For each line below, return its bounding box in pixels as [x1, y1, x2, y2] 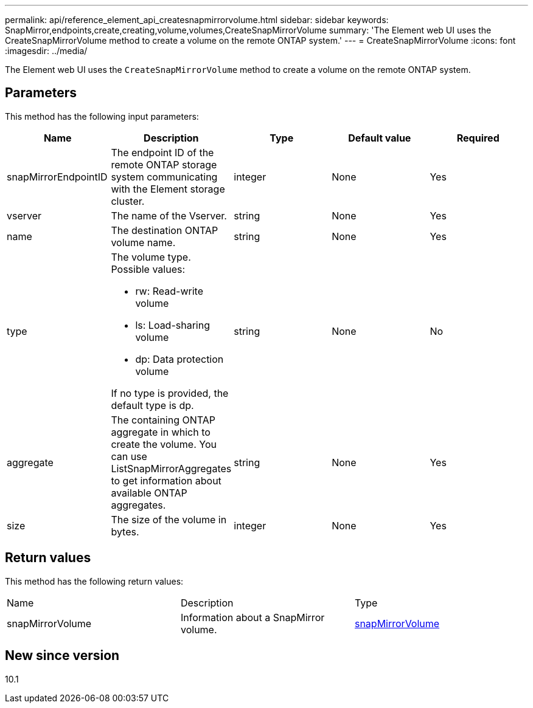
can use [111, 450, 147, 462]
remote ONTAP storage [111, 158, 217, 171]
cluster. [111, 194, 145, 207]
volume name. [111, 236, 176, 249]
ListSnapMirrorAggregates [111, 462, 232, 475]
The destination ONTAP [111, 224, 218, 236]
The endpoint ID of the [111, 146, 214, 159]
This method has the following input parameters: [5, 111, 199, 122]
